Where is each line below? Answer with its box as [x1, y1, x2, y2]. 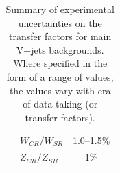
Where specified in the [13, 56, 108, 70]
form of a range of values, [6, 69, 114, 83]
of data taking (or [23, 96, 98, 111]
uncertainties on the [18, 15, 102, 30]
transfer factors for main [9, 29, 112, 43]
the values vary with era [9, 83, 111, 97]
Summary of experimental [5, 2, 115, 16]
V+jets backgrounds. [16, 42, 104, 57]
